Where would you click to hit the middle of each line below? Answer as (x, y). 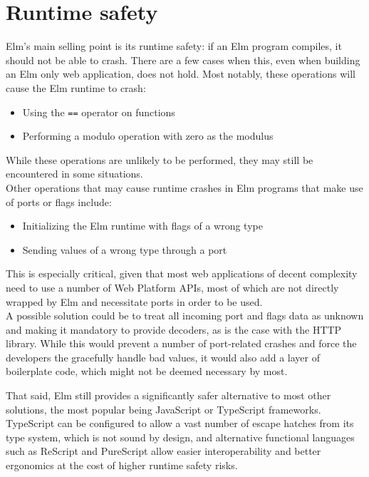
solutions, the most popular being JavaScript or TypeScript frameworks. (163, 409)
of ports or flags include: (59, 201)
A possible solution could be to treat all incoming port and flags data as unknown (185, 316)
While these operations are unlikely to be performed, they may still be (160, 159)
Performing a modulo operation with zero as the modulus (148, 136)
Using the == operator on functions (99, 112)
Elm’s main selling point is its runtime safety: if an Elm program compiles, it (174, 46)
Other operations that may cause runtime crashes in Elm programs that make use (184, 187)
